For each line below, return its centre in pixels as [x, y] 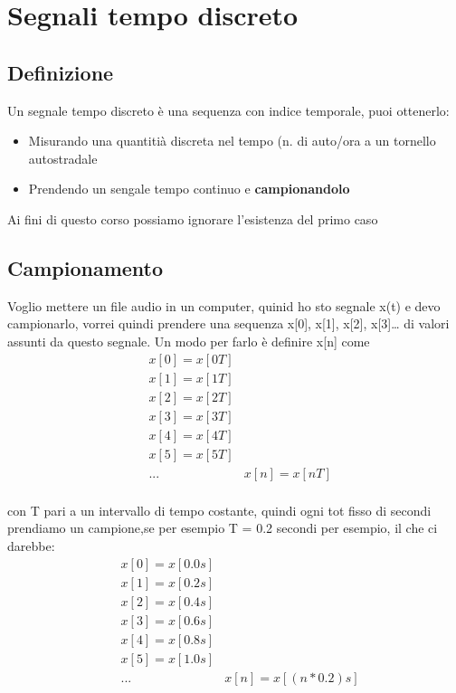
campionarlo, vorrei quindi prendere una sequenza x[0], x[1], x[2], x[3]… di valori [228, 323]
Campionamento [85, 267]
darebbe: [31, 545]
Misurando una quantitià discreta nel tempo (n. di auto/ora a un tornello [232, 141]
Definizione [61, 72]
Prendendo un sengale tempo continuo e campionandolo [189, 189]
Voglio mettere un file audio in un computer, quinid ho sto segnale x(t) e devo [224, 305]
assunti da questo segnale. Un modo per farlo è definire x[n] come [189, 341]
